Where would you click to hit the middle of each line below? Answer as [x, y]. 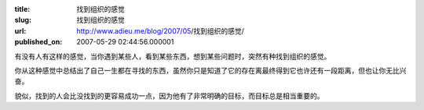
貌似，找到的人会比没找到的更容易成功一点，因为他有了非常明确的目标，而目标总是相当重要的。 [169, 96]
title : [22, 9]
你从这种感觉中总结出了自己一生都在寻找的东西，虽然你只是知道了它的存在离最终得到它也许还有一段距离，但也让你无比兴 [210, 70]
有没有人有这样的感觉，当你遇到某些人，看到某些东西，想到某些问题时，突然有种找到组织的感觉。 [173, 56]
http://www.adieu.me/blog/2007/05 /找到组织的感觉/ [161, 30]
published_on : [38, 42]
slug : [23, 20]
